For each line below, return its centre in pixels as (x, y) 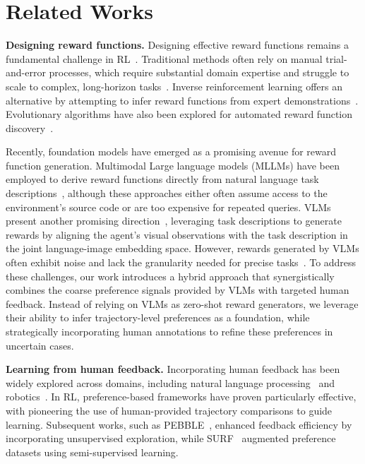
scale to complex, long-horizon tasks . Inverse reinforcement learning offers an (174, 86)
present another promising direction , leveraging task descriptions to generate (174, 221)
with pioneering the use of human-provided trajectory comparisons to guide (169, 410)
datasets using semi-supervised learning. (92, 452)
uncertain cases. (40, 345)
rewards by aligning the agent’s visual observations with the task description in (177, 234)
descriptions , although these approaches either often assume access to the (167, 193)
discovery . (30, 127)
